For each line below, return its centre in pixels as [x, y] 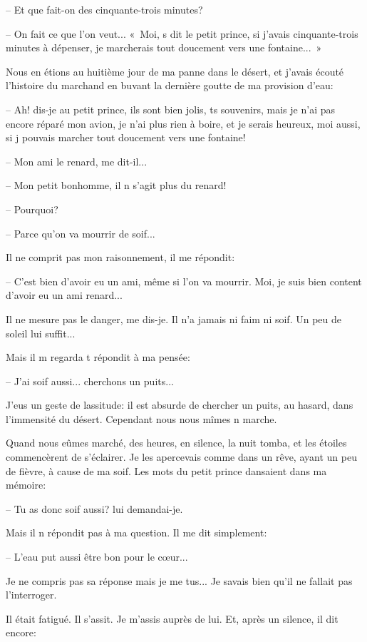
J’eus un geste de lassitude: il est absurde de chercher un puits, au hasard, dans [180, 405]
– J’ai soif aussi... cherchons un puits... [90, 381]
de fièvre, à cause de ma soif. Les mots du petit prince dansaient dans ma [166, 470]
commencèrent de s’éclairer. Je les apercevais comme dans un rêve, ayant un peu [181, 457]
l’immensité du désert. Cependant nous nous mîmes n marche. [141, 418]
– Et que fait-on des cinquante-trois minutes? [104, 9]
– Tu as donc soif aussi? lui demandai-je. [94, 508]
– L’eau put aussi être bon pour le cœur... [97, 557]
